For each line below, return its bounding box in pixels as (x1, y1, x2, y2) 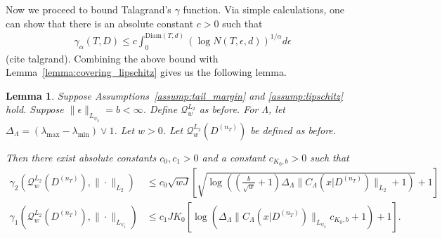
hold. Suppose (6, 102, 64, 117)
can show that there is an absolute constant (6, 15, 194, 30)
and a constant (202, 150, 266, 164)
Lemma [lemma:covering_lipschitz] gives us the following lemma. (6, 65, 287, 79)
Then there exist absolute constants (6, 150, 157, 164)
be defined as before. (250, 122, 337, 137)
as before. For (199, 102, 259, 117)
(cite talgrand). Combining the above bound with (6, 51, 219, 65)
